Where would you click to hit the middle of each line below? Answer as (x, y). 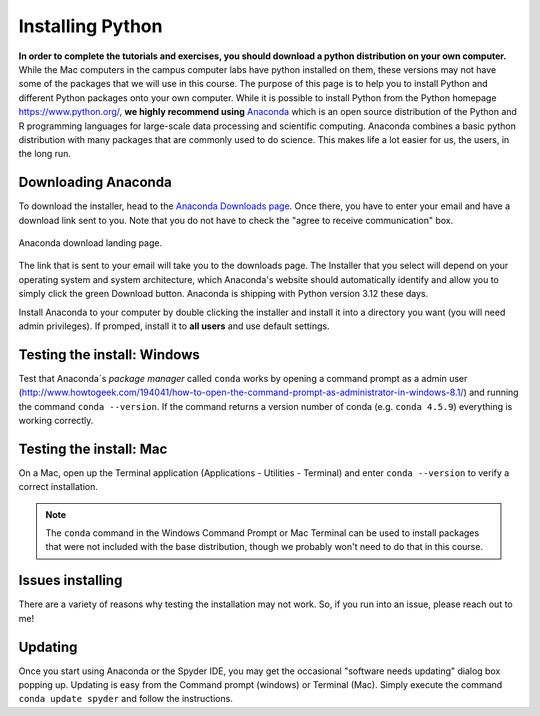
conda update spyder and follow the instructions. (126, 699)
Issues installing (70, 580)
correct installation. (58, 487)
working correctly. (56, 420)
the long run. (45, 154)
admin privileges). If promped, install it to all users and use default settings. (174, 326)
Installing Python (90, 26)
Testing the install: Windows (109, 354)
